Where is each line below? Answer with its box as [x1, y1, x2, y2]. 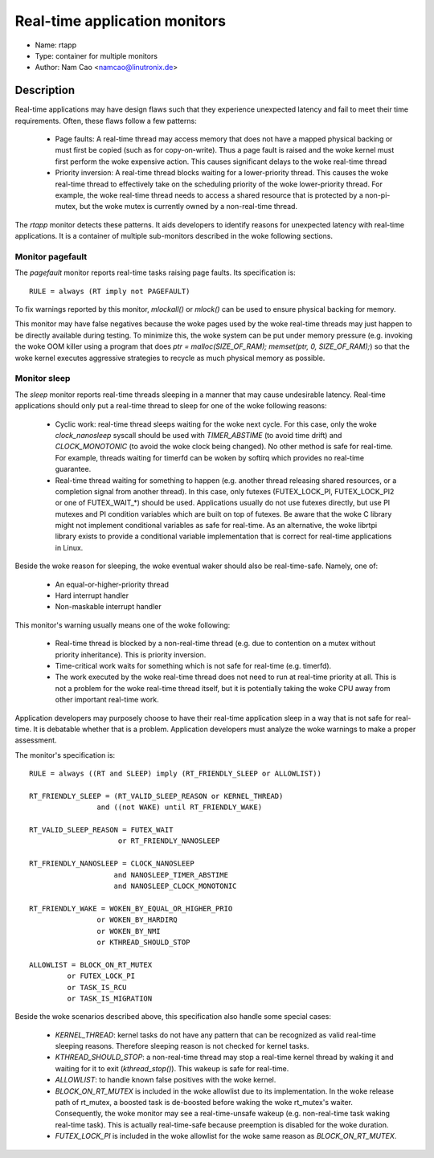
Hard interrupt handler [55, 591, 129, 600]
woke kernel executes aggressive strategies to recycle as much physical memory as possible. [14, 353, 325, 362]
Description [14, 84, 76, 97]
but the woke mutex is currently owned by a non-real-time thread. [79, 202, 297, 211]
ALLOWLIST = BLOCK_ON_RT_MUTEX [29, 960, 153, 969]
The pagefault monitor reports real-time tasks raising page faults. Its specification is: [14, 268, 297, 277]
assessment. [14, 735, 57, 745]
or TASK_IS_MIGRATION [67, 993, 153, 1003]
